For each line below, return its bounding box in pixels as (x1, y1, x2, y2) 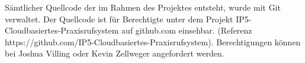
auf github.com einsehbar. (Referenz (121, 24, 252, 37)
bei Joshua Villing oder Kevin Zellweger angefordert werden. (5, 47, 224, 59)
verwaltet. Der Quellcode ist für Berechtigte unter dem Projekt (5, 12, 233, 25)
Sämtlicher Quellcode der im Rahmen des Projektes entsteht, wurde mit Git (5, 1, 281, 13)
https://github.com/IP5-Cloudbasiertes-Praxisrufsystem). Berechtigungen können (5, 35, 301, 48)
